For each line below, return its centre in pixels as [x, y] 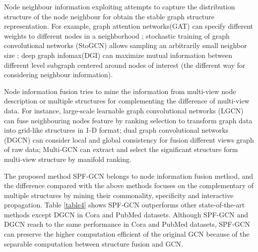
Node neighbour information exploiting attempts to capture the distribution [120, 6]
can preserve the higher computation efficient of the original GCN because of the [127, 234]
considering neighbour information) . [59, 75]
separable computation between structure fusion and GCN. [94, 243]
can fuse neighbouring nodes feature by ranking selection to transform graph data [128, 120]
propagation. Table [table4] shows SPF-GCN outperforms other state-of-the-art [125, 205]
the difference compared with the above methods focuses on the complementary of [129, 185]
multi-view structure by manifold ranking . [68, 159]
